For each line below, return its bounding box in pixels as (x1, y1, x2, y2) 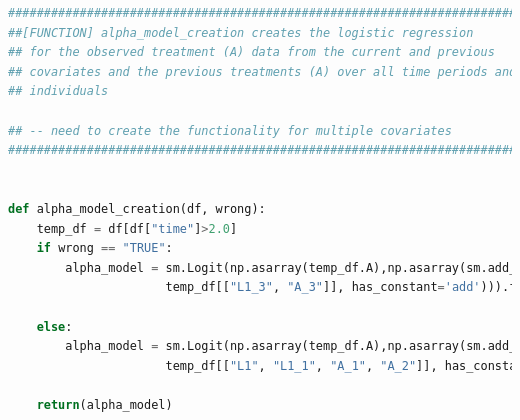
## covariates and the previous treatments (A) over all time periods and (8, 64, 517, 79)
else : (36, 319, 73, 334)
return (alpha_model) (36, 397, 173, 412)
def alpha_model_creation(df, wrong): (8, 201, 266, 216)
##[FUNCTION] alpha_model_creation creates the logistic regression (8, 25, 474, 40)
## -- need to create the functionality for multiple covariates (8, 123, 452, 138)
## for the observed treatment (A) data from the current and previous (8, 45, 495, 60)
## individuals (8, 84, 109, 99)
